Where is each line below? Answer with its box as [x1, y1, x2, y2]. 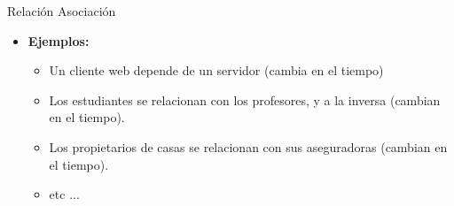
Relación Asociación [7, 2, 116, 19]
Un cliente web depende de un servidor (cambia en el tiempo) [49, 61, 384, 80]
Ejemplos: [27, 31, 90, 50]
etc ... [49, 185, 80, 203]
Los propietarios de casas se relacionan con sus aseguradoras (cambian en [49, 137, 448, 156]
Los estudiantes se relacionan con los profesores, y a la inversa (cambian [49, 90, 441, 109]
